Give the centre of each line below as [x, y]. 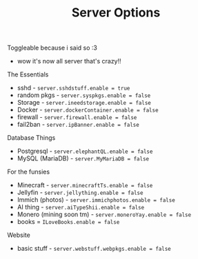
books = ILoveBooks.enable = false [68, 222]
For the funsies [29, 172]
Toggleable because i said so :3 [52, 48]
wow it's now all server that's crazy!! [69, 61]
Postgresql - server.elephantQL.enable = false [85, 151]
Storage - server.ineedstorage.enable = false [84, 103]
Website [19, 235]
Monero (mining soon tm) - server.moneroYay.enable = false [104, 214]
